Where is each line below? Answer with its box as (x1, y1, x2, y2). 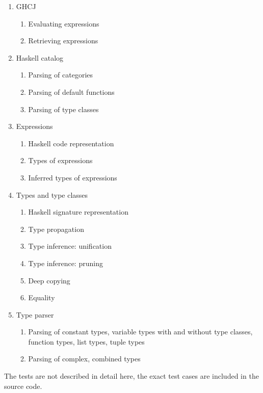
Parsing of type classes (28, 103, 99, 114)
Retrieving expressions (28, 35, 98, 46)
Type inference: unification (28, 241, 112, 251)
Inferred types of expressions (28, 172, 117, 182)
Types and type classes (16, 189, 88, 200)
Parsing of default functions (28, 86, 115, 97)
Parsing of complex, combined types (28, 353, 141, 364)
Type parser (16, 309, 54, 320)
